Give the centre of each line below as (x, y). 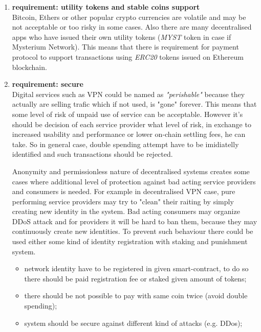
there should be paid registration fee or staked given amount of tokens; (135, 278)
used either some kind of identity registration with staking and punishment (130, 241)
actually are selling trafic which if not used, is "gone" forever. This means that (134, 104)
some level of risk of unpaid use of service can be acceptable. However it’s (127, 114)
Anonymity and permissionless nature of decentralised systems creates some (131, 171)
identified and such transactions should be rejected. (92, 154)
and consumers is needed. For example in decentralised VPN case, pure (124, 191)
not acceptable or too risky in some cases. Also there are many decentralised (132, 27)
